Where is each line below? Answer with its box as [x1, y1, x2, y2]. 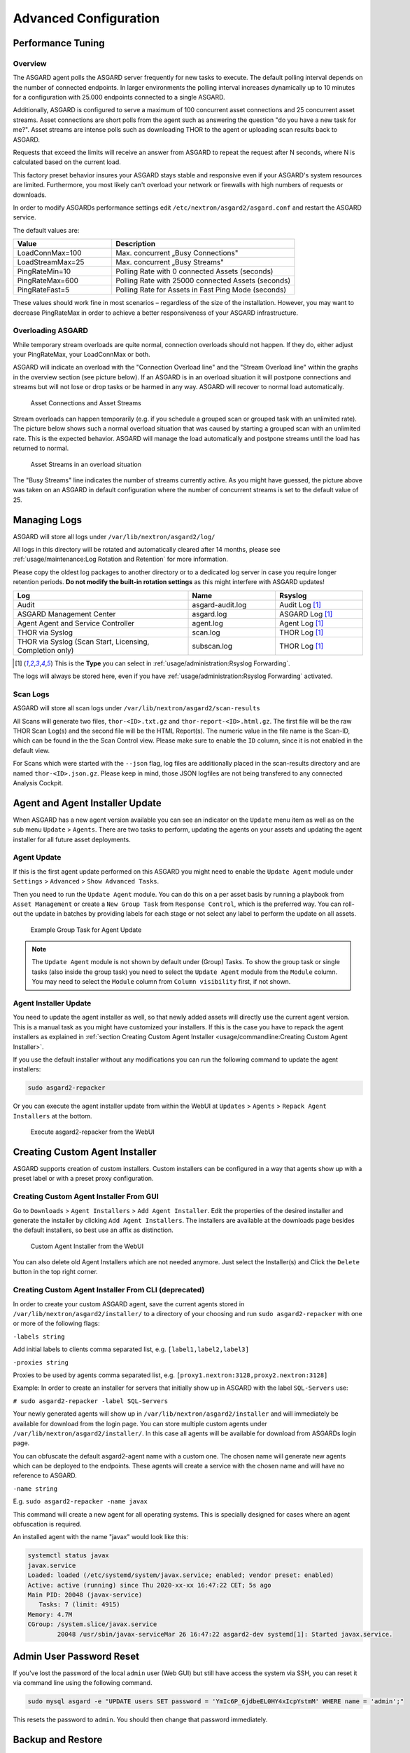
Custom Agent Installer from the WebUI [30, 1242, 143, 1250]
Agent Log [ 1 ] [278, 618, 324, 628]
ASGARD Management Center [17, 609, 116, 618]
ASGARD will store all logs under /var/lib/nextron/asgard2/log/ [13, 532, 215, 541]
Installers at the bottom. [13, 1111, 92, 1120]
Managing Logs [13, 514, 83, 526]
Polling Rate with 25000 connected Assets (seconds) [115, 276, 291, 285]
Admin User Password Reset [13, 1650, 140, 1662]
